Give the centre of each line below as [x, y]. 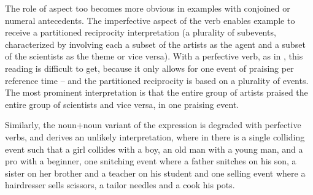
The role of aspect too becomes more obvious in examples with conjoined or [148, 8]
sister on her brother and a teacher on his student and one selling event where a [155, 173]
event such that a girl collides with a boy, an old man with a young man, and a [154, 149]
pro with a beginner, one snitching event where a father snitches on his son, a [151, 161]
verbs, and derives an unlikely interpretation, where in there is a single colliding [155, 136]
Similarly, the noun [41, 125]
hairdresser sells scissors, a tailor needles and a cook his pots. [120, 185]
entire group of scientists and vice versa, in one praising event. [122, 104]
